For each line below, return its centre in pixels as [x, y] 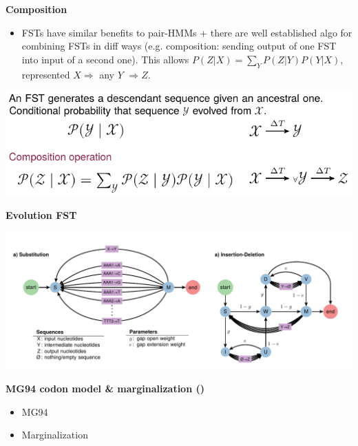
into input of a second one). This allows [105, 59]
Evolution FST [41, 215]
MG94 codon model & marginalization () [105, 389]
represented [46, 74]
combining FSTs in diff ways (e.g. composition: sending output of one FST [179, 46]
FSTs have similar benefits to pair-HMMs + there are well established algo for [187, 32]
